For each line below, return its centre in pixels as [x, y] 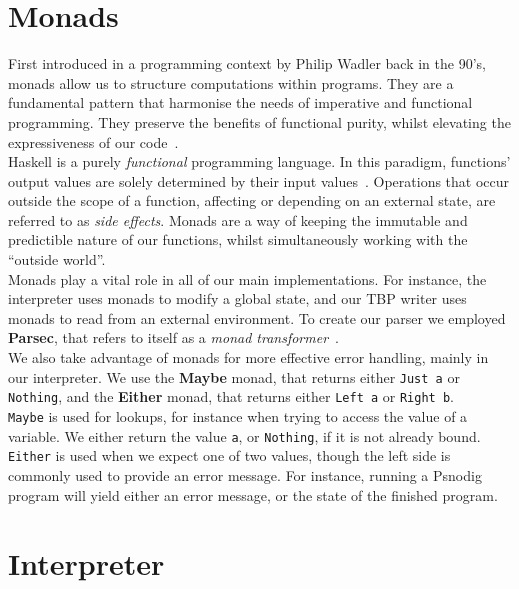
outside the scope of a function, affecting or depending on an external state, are [252, 200]
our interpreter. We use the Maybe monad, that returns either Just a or [234, 376]
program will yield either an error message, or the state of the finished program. [253, 494]
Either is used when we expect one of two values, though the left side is [229, 455]
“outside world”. [57, 259]
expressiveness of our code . [93, 141]
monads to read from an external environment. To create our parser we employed [257, 317]
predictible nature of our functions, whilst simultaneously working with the [238, 239]
